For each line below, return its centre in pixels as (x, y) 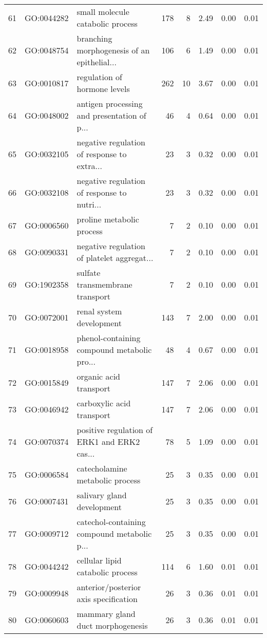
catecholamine (102, 468)
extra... (89, 166)
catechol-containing (111, 522)
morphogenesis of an (113, 50)
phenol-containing (109, 338)
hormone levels (103, 89)
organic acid (98, 376)
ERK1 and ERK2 (108, 442)
